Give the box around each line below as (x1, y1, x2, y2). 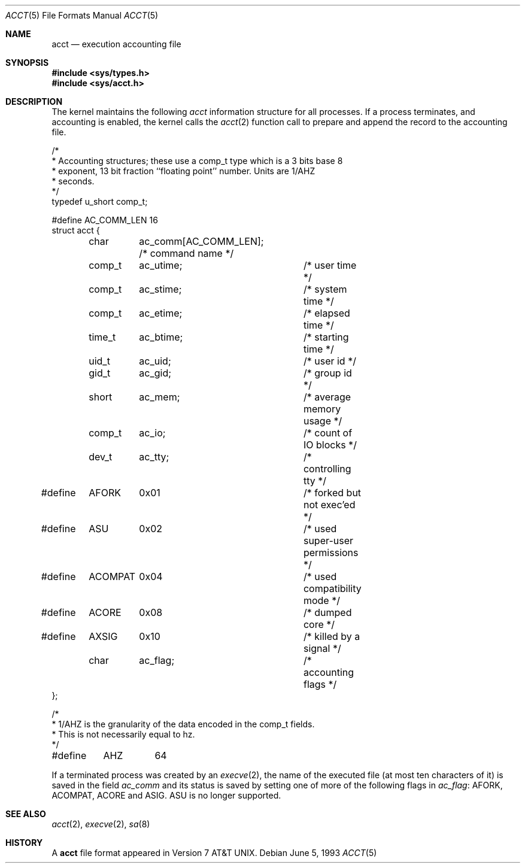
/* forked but (303, 487, 362, 499)
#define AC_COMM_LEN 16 (51, 215, 158, 225)
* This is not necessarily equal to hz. (51, 729, 195, 739)
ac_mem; (139, 391, 180, 403)
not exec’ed (303, 499, 356, 511)
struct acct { (51, 225, 100, 235)
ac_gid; (139, 367, 172, 379)
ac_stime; (139, 283, 182, 295)
